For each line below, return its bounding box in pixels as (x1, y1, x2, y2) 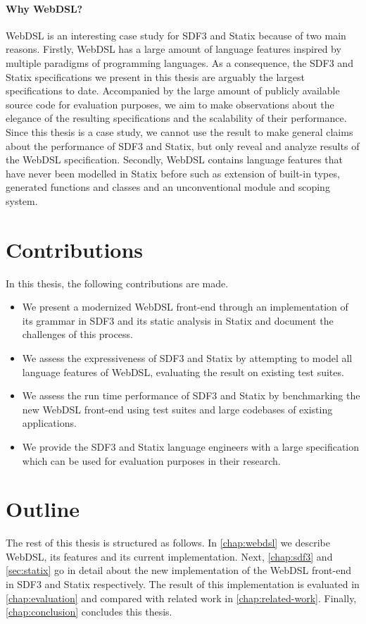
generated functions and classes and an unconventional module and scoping (6, 180, 330, 194)
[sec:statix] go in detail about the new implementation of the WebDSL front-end (6, 563, 352, 578)
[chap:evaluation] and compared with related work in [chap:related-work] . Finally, (6, 590, 357, 605)
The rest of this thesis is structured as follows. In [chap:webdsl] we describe (6, 535, 330, 550)
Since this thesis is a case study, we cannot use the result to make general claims (6, 124, 353, 139)
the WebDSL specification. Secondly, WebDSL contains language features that (6, 152, 343, 167)
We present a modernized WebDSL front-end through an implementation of (22, 299, 348, 314)
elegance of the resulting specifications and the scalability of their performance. (6, 111, 347, 125)
